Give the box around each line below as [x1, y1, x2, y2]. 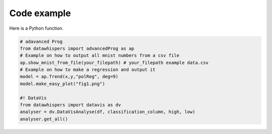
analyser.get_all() [20, 116, 68, 122]
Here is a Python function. [9, 25, 64, 31]
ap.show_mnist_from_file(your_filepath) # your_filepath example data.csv [20, 59, 209, 65]
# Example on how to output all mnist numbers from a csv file [20, 53, 180, 58]
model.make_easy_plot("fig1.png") [20, 81, 105, 87]
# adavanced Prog [20, 38, 63, 44]
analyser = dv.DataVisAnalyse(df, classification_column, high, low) [20, 109, 195, 115]
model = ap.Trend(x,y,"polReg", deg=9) [20, 74, 118, 80]
